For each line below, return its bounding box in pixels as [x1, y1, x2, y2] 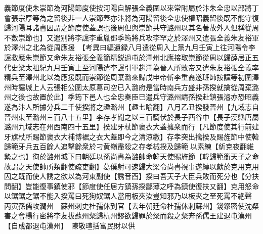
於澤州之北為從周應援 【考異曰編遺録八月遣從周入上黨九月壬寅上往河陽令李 [4, 42, 255, 53]
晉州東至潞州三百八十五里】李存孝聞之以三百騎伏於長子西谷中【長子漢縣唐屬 [4, 111, 259, 122]
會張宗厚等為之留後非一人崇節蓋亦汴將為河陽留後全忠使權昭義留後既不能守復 [4, 12, 259, 23]
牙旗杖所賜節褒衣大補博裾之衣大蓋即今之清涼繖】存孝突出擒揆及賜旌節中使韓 [4, 131, 259, 142]
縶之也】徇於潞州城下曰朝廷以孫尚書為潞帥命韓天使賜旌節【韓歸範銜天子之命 [4, 151, 259, 161]
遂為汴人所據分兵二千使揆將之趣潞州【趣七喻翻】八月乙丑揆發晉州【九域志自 [4, 101, 259, 112]
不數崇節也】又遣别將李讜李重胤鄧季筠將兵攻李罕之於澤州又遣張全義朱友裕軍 [4, 32, 259, 42]
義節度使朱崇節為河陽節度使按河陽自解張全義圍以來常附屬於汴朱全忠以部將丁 [4, 3, 259, 13]
